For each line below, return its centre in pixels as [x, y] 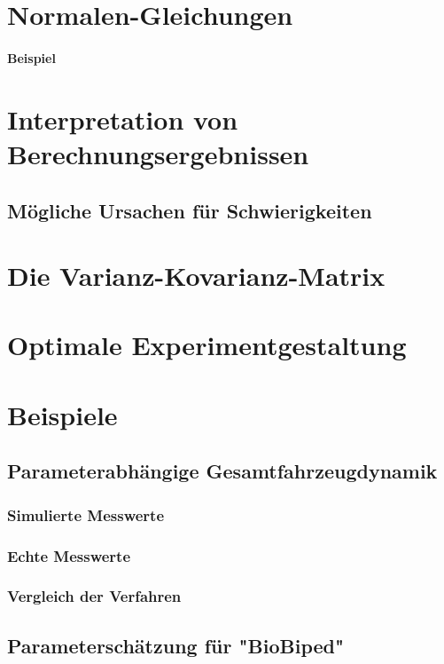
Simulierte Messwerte [86, 514]
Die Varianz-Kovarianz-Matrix [196, 276]
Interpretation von [123, 119]
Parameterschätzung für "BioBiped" [176, 645]
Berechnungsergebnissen [158, 153]
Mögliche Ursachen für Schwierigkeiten [190, 210]
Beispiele [62, 414]
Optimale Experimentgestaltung [207, 345]
